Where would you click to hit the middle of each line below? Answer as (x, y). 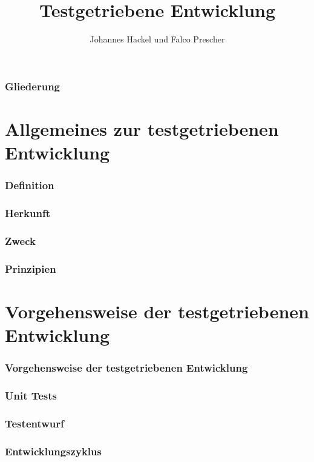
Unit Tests (31, 395)
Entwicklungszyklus (53, 451)
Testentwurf (34, 423)
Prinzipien (31, 268)
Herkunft (28, 213)
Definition (30, 185)
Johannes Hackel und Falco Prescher (157, 39)
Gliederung (32, 86)
